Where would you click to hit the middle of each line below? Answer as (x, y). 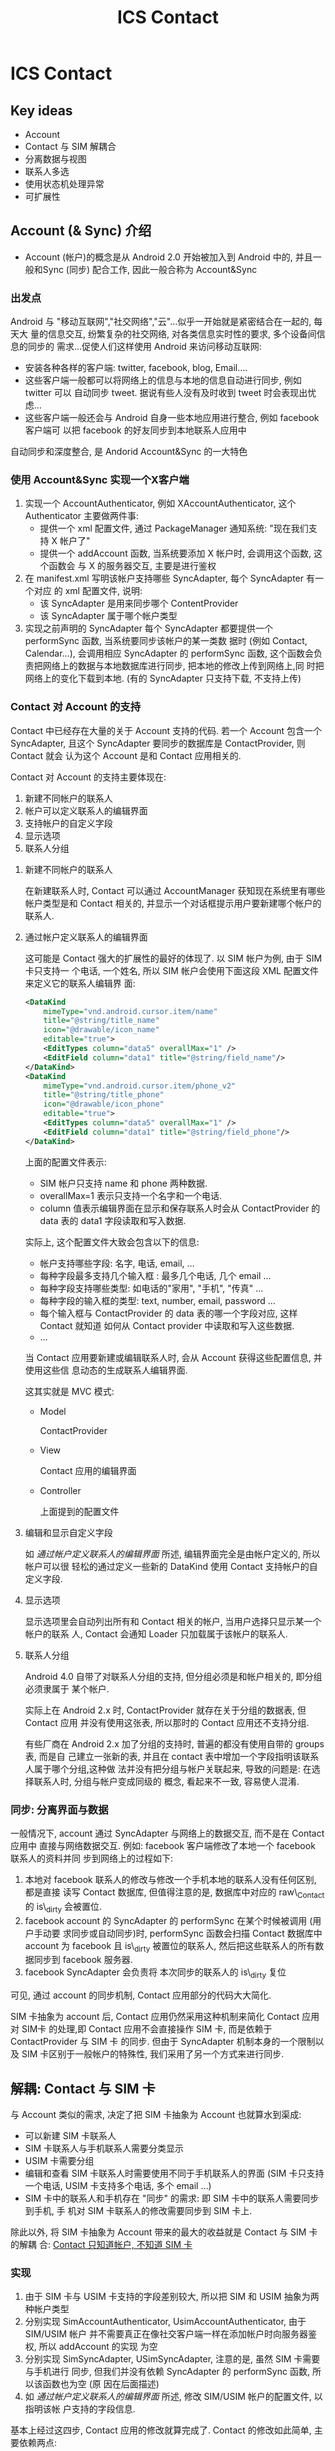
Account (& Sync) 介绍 (81, 231)
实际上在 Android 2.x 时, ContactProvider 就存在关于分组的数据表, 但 (165, 1710)
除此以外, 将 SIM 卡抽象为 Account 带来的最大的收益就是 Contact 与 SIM (158, 2232)
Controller (60, 1490)
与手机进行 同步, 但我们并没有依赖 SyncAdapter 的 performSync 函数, (167, 2372)
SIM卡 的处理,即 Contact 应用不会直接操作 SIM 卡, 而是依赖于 (147, 2029)
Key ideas (41, 110)
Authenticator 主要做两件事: (82, 516)
